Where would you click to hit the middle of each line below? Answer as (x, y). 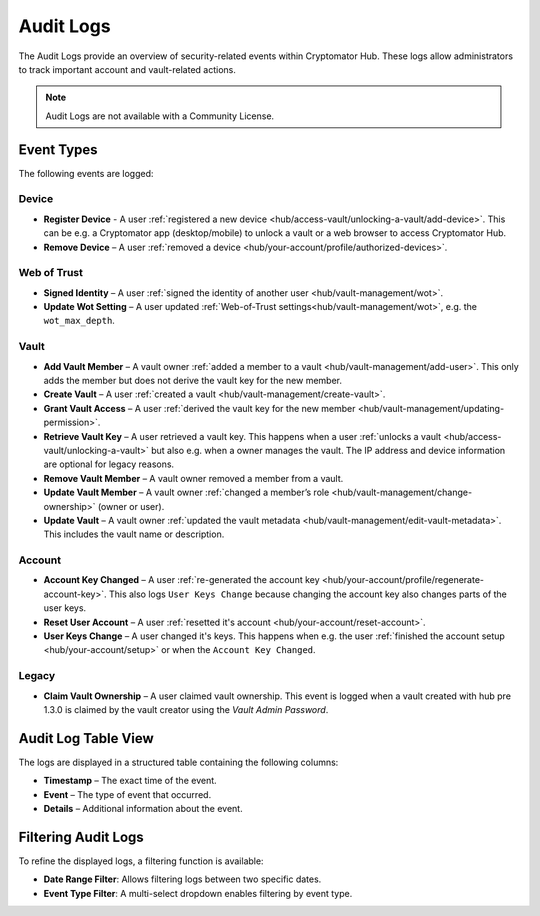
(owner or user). (131, 506)
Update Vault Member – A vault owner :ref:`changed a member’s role (186, 492)
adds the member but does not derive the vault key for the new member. (192, 380)
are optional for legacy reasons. (109, 464)
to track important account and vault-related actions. (127, 69)
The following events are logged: (86, 173)
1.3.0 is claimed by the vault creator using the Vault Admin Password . (186, 709)
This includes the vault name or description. (134, 534)
